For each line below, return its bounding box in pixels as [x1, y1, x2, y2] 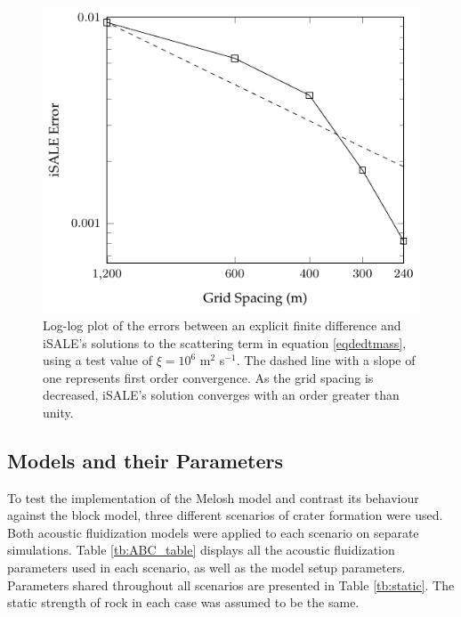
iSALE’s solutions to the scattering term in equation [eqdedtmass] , [43, 333, 407, 352]
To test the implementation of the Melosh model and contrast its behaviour [7, 488, 419, 507]
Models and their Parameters [7, 446, 284, 474]
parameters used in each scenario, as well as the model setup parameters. [7, 558, 406, 577]
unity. [43, 402, 74, 421]
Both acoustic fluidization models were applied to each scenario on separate [7, 523, 419, 541]
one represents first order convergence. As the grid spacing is [43, 368, 374, 386]
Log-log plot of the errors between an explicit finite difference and [43, 315, 401, 334]
